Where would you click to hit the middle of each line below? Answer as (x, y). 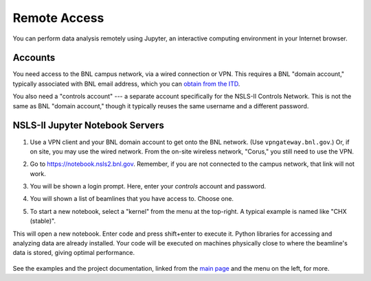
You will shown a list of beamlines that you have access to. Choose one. (132, 199)
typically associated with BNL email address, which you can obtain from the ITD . (126, 84)
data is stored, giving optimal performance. (74, 253)
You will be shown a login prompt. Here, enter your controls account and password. (148, 186)
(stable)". (43, 221)
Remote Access (58, 18)
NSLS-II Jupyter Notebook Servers (88, 126)
